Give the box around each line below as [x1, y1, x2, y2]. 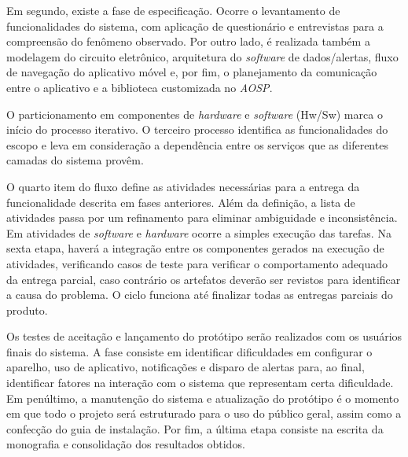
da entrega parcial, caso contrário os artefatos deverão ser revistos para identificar [6, 271, 401, 287]
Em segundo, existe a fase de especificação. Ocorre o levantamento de [6, 2, 340, 18]
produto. [6, 301, 48, 318]
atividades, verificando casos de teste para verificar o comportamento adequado [6, 255, 388, 271]
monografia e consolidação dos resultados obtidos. [6, 436, 245, 452]
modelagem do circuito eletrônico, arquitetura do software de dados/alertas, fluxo [6, 48, 399, 64]
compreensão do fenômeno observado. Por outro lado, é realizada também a [6, 33, 370, 50]
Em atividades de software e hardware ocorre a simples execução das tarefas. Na [6, 224, 391, 241]
